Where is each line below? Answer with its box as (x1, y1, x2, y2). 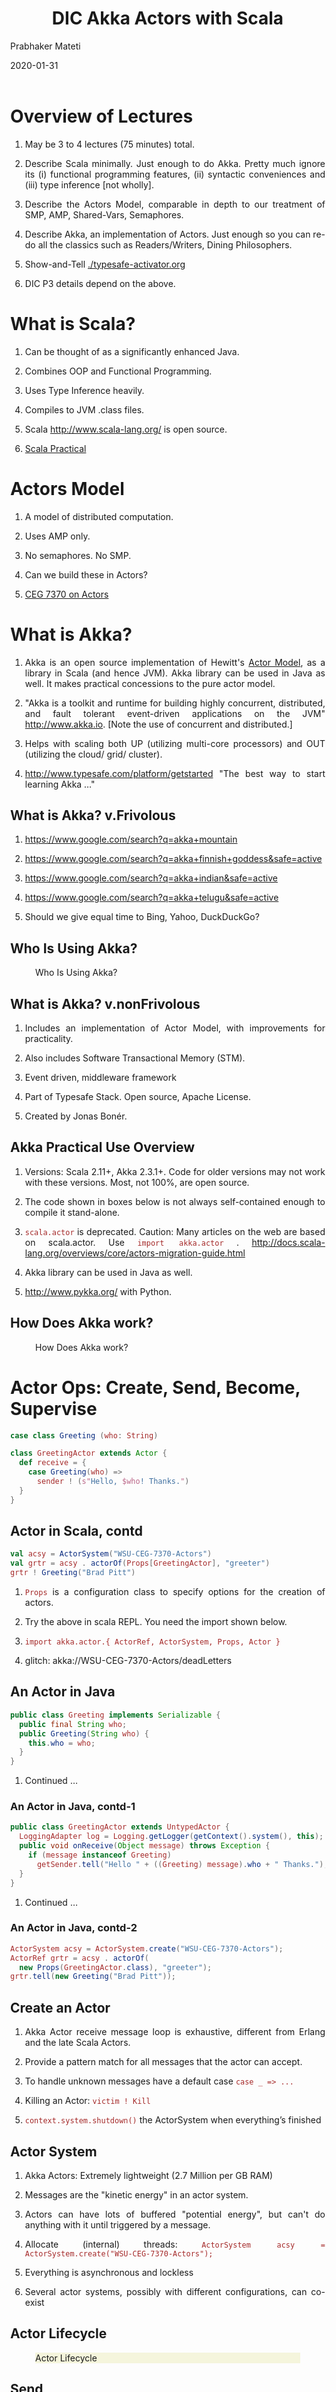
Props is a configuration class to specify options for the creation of (24, 1586, 326, 1598)
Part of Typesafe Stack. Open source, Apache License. (24, 1090, 251, 1102)
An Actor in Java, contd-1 (10, 1800, 136, 1814)
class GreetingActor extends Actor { (10, 1448, 168, 1459)
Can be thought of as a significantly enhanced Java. (24, 345, 240, 357)
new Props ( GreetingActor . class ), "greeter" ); (19, 1962, 213, 1972)
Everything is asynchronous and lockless (24, 2266, 194, 2278)
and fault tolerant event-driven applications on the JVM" (24, 707, 326, 719)
